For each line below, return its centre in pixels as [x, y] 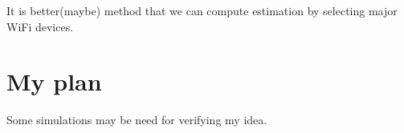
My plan [54, 81]
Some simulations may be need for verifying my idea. [137, 120]
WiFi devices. [40, 26]
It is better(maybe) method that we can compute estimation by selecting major [202, 10]
